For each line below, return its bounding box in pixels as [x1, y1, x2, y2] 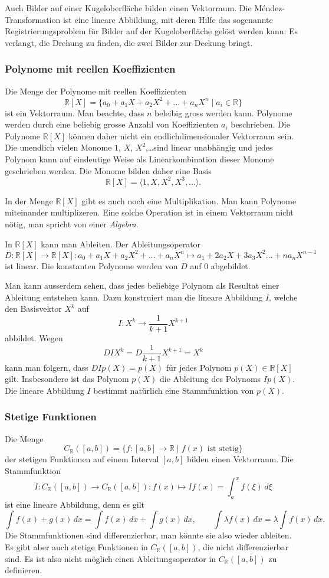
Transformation [5, 13, 61, 25]
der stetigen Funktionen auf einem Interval [5, 453, 159, 465]
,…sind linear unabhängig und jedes [146, 141, 273, 154]
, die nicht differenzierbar [198, 540, 289, 553]
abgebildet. [210, 259, 251, 272]
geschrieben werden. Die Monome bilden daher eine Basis [5, 164, 212, 177]
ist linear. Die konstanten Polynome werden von [5, 259, 178, 272]
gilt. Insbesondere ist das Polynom [5, 373, 129, 385]
